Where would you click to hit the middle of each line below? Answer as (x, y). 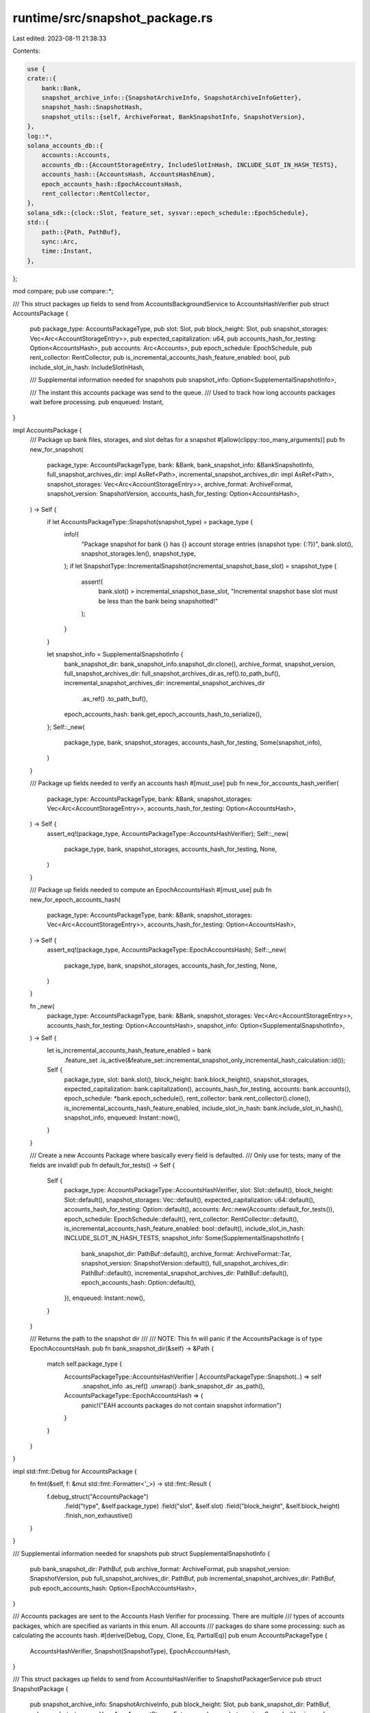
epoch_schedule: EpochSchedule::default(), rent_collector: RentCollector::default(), (182, 1219)
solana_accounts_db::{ (65, 146)
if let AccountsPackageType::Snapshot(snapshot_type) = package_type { (150, 521)
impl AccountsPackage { (47, 430)
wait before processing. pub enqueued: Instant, (97, 402)
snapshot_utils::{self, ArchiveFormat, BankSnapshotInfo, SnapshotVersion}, (173, 117)
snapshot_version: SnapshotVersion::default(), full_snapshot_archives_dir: (185, 1264)
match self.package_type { (85, 1364)
